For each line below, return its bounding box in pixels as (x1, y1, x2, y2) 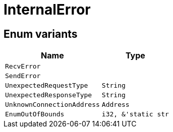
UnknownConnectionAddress (5, 101, 100, 109)
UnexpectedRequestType (5, 82, 88, 90)
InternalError (4, 1, 91, 18)
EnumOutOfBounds (5, 110, 65, 118)
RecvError (5, 62, 41, 71)
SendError (5, 72, 41, 80)
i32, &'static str (101, 110, 169, 118)
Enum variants (4, 27, 78, 40)
